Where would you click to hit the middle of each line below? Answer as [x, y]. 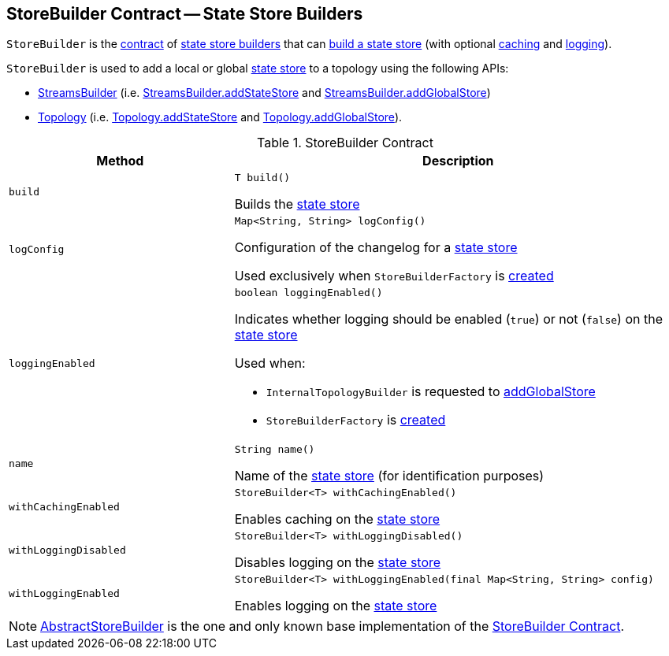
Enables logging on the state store [336, 606]
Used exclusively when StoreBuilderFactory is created [394, 276]
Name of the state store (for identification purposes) [389, 476]
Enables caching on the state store [337, 519]
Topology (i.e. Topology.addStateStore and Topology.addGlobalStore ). [220, 117]
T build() [262, 178]
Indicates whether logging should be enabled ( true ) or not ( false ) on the [448, 319]
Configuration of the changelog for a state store [376, 248]
